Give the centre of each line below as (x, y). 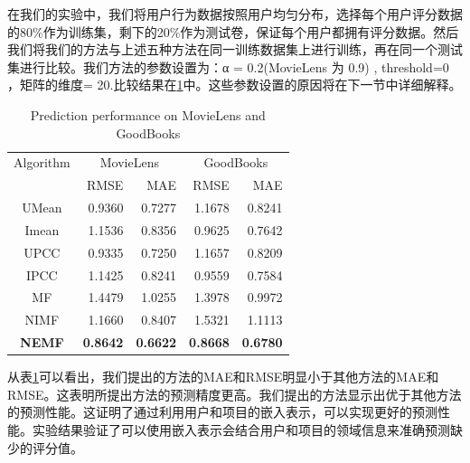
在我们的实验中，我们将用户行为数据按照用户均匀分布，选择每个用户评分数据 (235, 14)
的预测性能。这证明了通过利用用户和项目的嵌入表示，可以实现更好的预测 (222, 412)
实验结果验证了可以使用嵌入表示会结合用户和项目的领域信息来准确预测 (241, 430)
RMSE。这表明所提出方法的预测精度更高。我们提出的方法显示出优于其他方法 (235, 394)
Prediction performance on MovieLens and (148, 114)
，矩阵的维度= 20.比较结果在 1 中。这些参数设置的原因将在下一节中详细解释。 (235, 85)
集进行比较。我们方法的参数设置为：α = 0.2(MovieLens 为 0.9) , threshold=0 (228, 66)
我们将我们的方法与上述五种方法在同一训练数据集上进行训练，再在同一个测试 (235, 49)
